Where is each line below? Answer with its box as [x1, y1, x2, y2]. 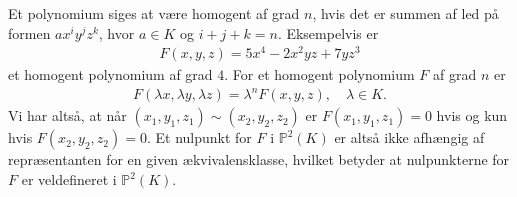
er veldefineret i [21, 169, 117, 190]
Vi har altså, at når [8, 105, 127, 126]
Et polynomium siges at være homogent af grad [8, 3, 300, 23]
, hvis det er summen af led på [312, 3, 499, 23]
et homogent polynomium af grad [8, 64, 213, 85]
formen [8, 22, 51, 43]
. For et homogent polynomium [224, 64, 415, 85]
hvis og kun [436, 105, 508, 126]
